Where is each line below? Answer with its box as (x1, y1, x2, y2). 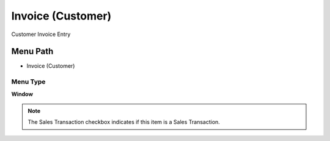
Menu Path (11, 46, 54, 57)
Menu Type (11, 78, 46, 86)
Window (11, 90, 34, 98)
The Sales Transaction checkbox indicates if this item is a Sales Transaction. (28, 118, 220, 126)
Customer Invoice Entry (11, 31, 71, 38)
